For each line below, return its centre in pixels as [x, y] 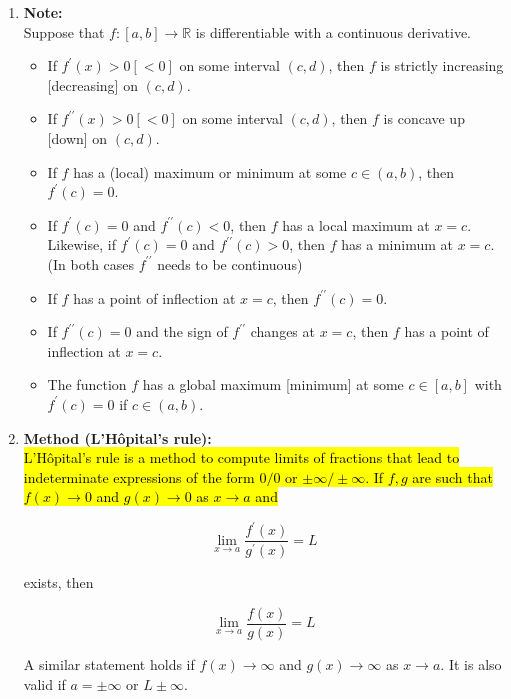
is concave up [424, 118]
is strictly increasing [442, 65]
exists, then [58, 582]
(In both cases [91, 263]
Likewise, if [81, 244]
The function [87, 384]
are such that [452, 476]
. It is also [471, 663]
